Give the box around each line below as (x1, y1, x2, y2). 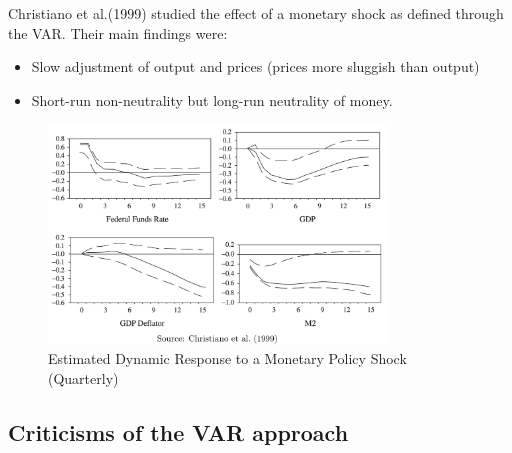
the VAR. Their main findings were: (8, 22, 228, 43)
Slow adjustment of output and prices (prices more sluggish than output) (31, 56, 480, 77)
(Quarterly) (48, 367, 119, 388)
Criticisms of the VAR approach (8, 416, 349, 447)
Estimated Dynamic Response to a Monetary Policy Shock (48, 348, 407, 369)
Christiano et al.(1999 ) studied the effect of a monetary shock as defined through (8, 3, 504, 23)
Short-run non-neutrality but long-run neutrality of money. (31, 89, 393, 110)
